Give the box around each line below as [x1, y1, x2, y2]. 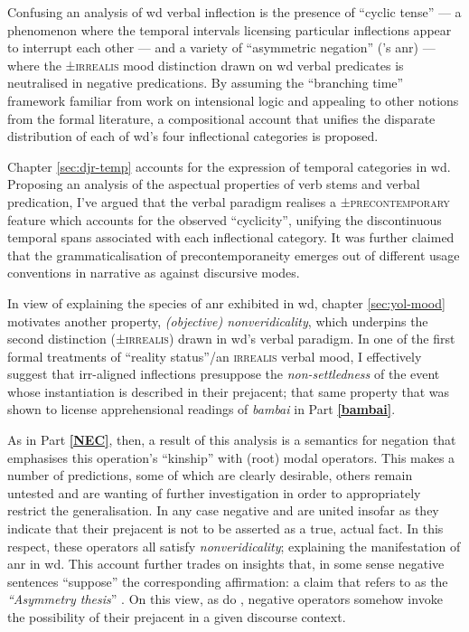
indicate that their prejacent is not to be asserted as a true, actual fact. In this [7, 519, 444, 538]
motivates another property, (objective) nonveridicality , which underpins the [7, 311, 428, 330]
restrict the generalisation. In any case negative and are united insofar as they [7, 501, 439, 520]
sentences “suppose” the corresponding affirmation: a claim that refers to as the [7, 571, 448, 590]
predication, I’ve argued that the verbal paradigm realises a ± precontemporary [7, 192, 450, 211]
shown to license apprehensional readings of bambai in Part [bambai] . [7, 400, 396, 419]
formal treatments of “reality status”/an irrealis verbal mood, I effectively [7, 346, 422, 365]
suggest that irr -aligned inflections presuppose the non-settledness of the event [7, 364, 440, 383]
